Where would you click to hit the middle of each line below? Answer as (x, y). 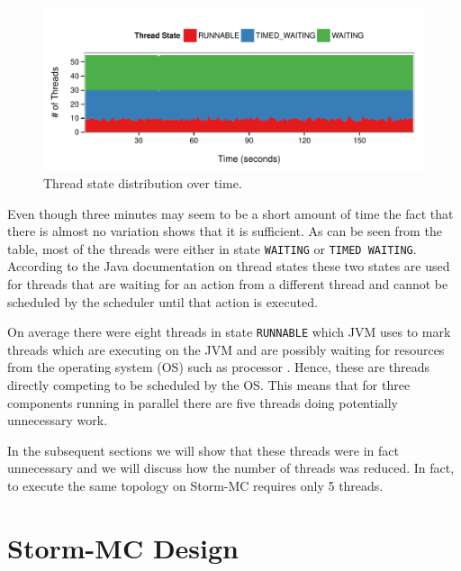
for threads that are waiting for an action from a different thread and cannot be (228, 283)
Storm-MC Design (123, 547)
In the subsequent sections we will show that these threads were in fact (203, 450)
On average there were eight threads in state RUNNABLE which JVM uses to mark (229, 332)
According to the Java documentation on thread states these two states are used (229, 266)
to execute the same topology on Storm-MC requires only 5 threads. (195, 485)
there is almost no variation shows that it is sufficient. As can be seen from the (225, 231)
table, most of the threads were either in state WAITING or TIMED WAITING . (212, 248)
